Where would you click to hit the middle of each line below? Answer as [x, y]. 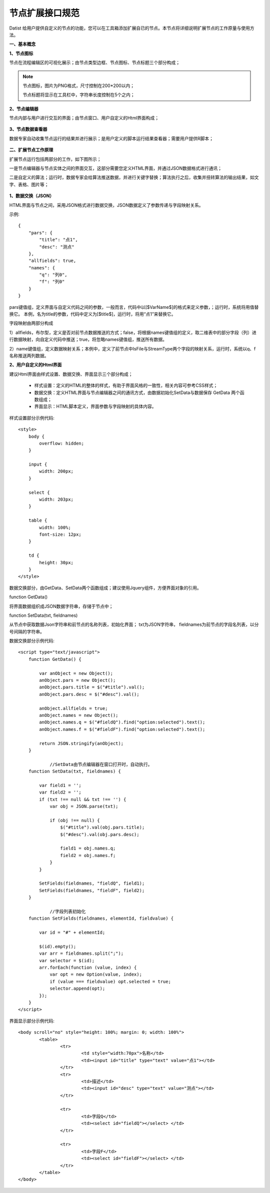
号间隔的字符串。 [27, 631]
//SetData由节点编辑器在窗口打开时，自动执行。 [101, 764]
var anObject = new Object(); [76, 673]
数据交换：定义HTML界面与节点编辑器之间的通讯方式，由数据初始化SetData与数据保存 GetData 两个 [137, 392]
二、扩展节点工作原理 [31, 150]
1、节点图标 [21, 53]
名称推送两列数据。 [29, 356]
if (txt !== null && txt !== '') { [83, 799]
